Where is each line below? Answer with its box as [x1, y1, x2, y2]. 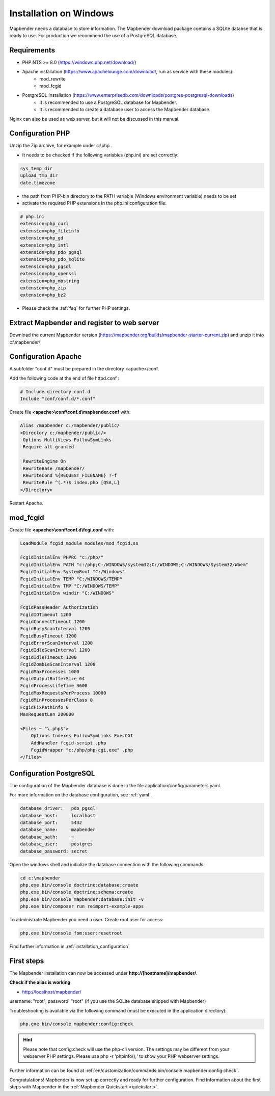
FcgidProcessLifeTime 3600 [20, 683, 88, 689]
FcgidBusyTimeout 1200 [20, 633, 77, 639]
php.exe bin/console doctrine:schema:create [20, 889, 133, 895]
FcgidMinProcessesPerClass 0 [20, 697, 93, 703]
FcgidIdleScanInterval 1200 [20, 647, 90, 653]
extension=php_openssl [20, 271, 77, 277]
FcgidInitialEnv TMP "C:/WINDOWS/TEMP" [20, 583, 120, 589]
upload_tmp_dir [20, 173, 58, 178]
